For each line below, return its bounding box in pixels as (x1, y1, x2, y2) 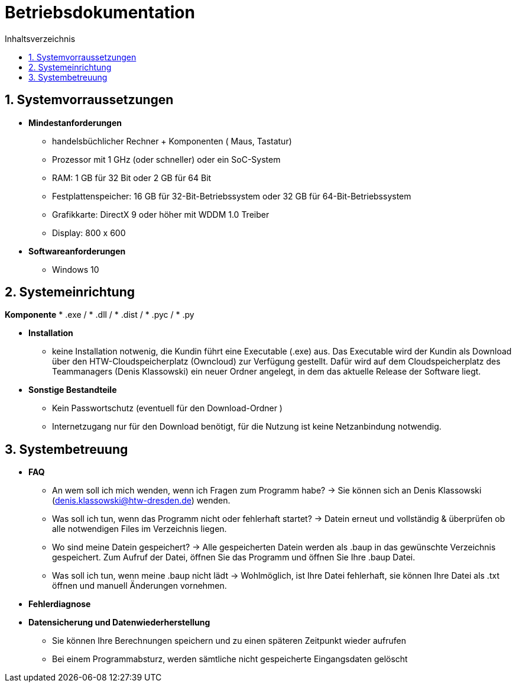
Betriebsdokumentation (5, 2, 195, 22)
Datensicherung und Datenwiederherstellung (28, 617, 210, 628)
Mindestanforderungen (28, 117, 122, 128)
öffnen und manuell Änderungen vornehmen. (52, 580, 227, 591)
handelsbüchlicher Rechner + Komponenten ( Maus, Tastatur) (52, 136, 292, 146)
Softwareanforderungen (28, 246, 126, 256)
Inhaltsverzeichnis (5, 33, 76, 44)
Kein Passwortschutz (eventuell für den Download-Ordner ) (52, 403, 283, 414)
